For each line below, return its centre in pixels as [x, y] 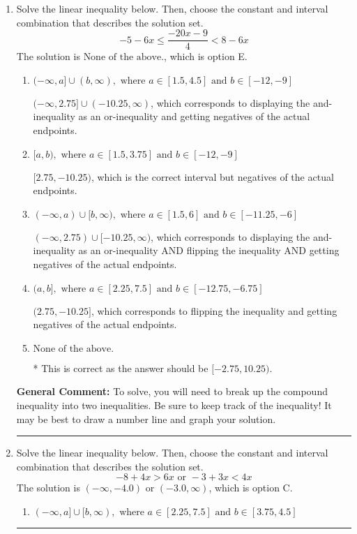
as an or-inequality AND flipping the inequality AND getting [209, 250]
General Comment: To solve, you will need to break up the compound [172, 391]
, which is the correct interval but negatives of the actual [212, 176]
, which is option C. [251, 488]
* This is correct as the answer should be [121, 368]
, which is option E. [206, 56]
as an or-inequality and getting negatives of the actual [194, 116]
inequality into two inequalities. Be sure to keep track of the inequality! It [174, 405]
